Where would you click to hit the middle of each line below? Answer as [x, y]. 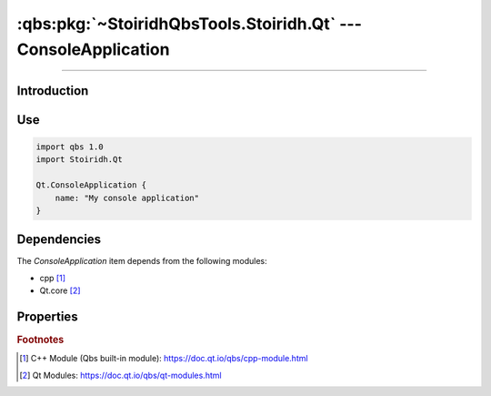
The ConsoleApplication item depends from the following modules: [142, 261]
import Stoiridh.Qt [79, 160]
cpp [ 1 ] [53, 278]
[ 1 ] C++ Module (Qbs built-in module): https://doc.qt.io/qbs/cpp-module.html [164, 359]
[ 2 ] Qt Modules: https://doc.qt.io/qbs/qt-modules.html [120, 375]
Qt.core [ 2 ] [60, 290]
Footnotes [40, 340]
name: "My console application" [127, 198]
